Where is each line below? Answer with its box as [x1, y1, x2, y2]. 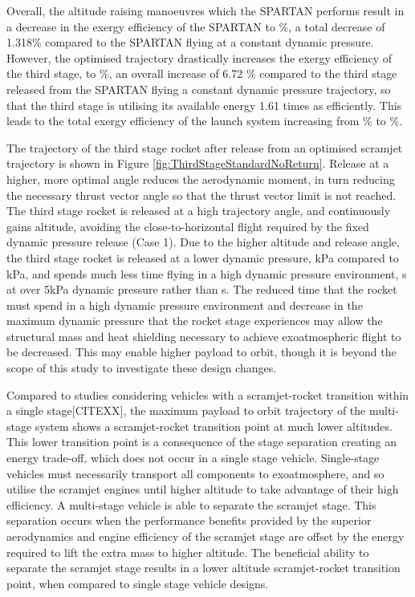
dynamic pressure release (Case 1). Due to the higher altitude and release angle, [6, 234, 400, 250]
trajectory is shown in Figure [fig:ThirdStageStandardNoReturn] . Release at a [6, 155, 389, 172]
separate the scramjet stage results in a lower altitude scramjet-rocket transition [6, 559, 401, 576]
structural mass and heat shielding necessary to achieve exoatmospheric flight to [6, 327, 401, 344]
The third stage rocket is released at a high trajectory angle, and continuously [6, 202, 391, 219]
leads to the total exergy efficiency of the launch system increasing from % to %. [6, 112, 403, 129]
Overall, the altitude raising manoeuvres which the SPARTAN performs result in [6, 2, 405, 18]
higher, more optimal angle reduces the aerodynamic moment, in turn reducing [6, 170, 395, 187]
